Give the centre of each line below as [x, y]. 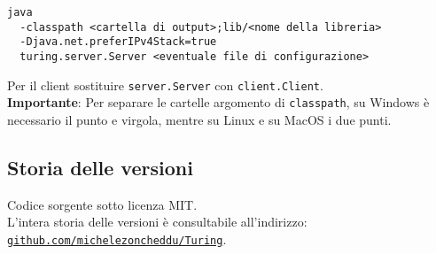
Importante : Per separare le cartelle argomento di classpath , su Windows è [218, 102]
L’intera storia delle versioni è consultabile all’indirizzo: [157, 222]
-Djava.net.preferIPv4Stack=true [118, 42]
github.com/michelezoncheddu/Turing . [117, 239]
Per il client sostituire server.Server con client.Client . [165, 85]
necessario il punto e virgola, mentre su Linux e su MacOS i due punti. [199, 119]
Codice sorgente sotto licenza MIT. [102, 204]
